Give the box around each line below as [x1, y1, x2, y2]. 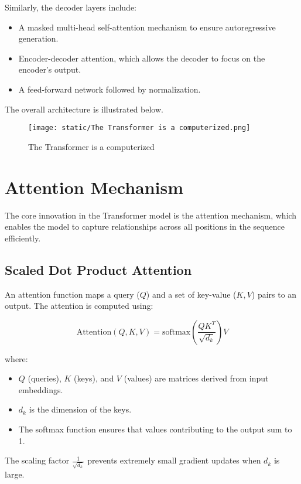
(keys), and [74, 372, 114, 384]
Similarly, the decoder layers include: [5, 1, 136, 13]
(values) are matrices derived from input [124, 372, 269, 384]
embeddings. [18, 383, 63, 396]
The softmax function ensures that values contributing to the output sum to [18, 423, 292, 435]
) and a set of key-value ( [146, 288, 237, 300]
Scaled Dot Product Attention [5, 260, 192, 278]
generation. [18, 32, 59, 45]
